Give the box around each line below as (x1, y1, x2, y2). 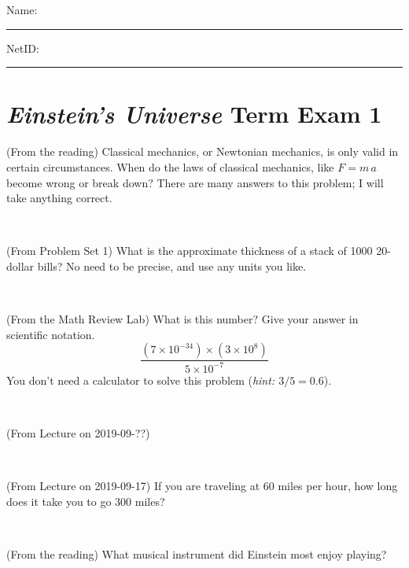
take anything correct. (6, 190, 112, 206)
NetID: (6, 39, 39, 56)
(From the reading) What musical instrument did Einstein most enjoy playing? (6, 545, 387, 562)
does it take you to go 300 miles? (6, 492, 165, 509)
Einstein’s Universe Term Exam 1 (6, 98, 382, 131)
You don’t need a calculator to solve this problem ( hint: (6, 371, 275, 388)
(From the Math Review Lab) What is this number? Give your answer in (6, 311, 359, 327)
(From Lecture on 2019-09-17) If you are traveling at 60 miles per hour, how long (6, 478, 398, 493)
